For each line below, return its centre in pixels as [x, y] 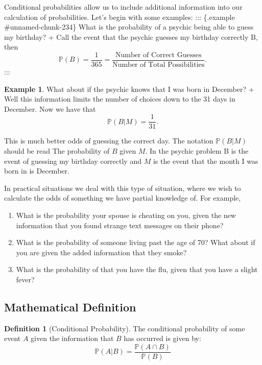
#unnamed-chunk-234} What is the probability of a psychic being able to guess [129, 27]
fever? [25, 279]
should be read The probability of [57, 151]
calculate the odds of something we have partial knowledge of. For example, [123, 198]
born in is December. [37, 171]
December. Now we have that [50, 108]
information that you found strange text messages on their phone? [120, 225]
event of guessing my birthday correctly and [73, 161]
